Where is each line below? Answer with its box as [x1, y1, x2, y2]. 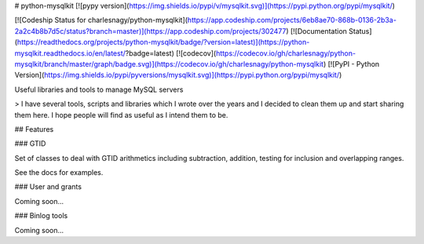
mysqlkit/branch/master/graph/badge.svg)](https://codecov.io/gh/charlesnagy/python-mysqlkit [14, 59, 324, 68]
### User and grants [14, 182, 82, 191]
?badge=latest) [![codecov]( [125, 48, 217, 58]
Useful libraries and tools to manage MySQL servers [14, 85, 184, 94]
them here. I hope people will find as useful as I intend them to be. [14, 110, 228, 119]
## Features [14, 124, 54, 133]
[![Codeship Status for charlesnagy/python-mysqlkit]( [14, 16, 188, 25]
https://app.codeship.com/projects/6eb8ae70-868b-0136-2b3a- [187, 16, 397, 25]
